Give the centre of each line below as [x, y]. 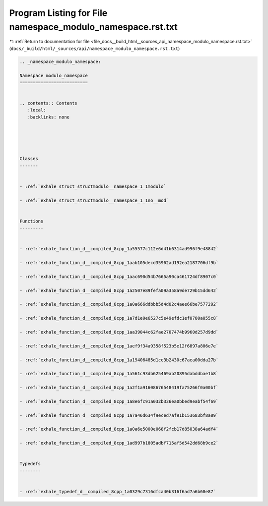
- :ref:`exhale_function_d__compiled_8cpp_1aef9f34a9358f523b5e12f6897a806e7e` [119, 346]
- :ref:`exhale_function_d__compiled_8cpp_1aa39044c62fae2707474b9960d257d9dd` [119, 332]
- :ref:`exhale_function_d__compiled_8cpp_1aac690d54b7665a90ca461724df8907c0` [119, 277]
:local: [37, 110]
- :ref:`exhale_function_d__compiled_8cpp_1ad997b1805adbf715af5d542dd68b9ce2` [119, 443]
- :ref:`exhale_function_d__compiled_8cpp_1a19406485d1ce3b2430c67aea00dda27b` [119, 360]
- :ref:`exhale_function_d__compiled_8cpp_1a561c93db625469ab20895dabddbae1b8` [119, 374]
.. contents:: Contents [49, 103]
